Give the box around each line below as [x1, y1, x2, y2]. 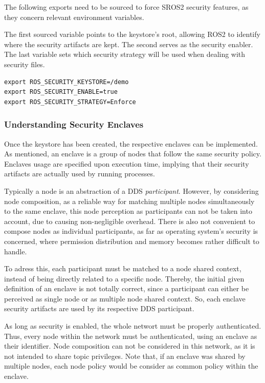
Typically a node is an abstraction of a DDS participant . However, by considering [4, 185, 259, 196]
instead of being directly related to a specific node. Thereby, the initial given [4, 273, 245, 284]
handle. [4, 246, 27, 256]
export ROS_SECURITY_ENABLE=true [4, 88, 118, 96]
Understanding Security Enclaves [4, 118, 144, 131]
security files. [4, 58, 45, 69]
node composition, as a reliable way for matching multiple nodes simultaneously [4, 195, 255, 206]
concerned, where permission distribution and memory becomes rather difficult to [4, 235, 259, 246]
